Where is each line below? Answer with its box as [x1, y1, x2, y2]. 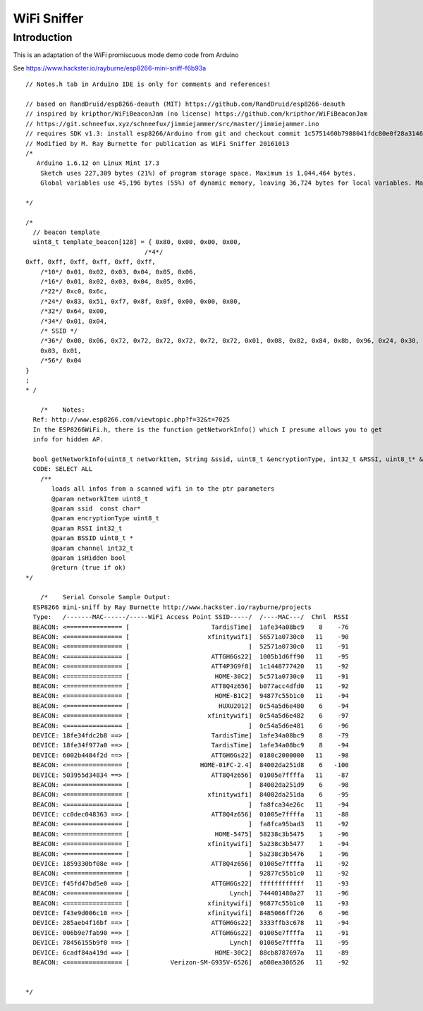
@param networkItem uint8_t [51, 494, 149, 503]
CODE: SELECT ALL [32, 465, 93, 473]
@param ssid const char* [51, 504, 141, 513]
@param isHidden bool [51, 553, 126, 562]
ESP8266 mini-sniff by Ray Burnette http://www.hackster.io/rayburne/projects [32, 603, 312, 611]
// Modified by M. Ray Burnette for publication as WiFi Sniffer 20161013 [25, 140, 290, 147]
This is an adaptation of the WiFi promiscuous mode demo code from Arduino [13, 51, 239, 59]
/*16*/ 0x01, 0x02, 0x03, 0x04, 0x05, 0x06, [39, 277, 197, 286]
